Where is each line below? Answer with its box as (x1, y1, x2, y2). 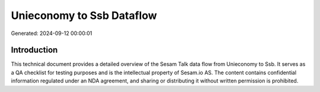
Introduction (11, 45, 58, 55)
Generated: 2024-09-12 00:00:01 (11, 30, 92, 37)
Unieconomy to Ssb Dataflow (11, 9, 157, 22)
